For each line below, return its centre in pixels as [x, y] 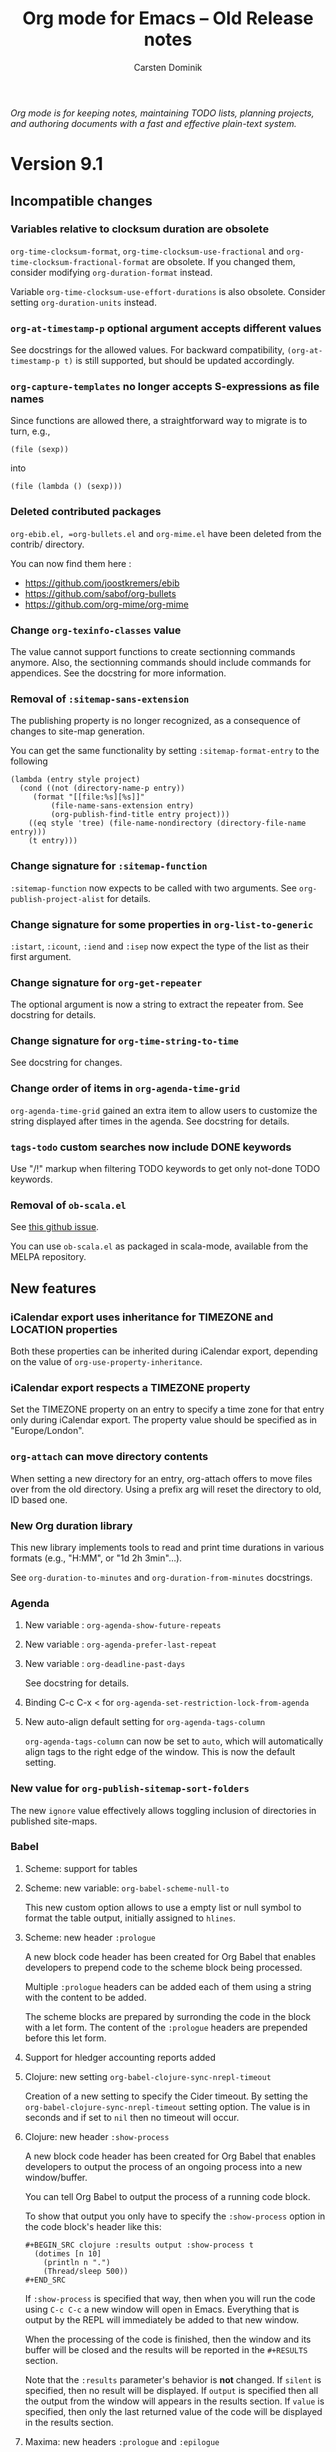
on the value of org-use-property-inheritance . [106, 1362]
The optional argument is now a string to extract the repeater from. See [157, 1004]
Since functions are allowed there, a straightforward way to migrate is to [159, 421]
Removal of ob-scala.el [68, 1205]
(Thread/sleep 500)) [86, 2271]
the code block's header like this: [93, 2226]
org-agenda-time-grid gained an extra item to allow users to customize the [164, 1110]
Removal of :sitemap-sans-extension [100, 699]
